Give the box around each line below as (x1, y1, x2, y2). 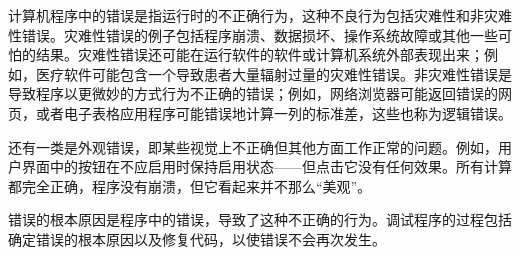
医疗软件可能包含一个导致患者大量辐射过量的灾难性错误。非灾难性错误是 (35, 63, 512, 84)
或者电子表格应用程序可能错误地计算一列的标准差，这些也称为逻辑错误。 (35, 102, 512, 123)
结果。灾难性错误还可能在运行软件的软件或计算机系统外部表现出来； (35, 44, 484, 65)
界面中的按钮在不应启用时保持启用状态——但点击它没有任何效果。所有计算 (21, 156, 512, 177)
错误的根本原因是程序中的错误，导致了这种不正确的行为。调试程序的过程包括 (8, 209, 512, 230)
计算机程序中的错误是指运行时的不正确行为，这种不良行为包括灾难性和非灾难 (8, 5, 512, 25)
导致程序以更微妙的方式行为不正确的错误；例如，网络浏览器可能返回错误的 (8, 83, 498, 104)
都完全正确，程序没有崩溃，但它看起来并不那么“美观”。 (8, 175, 372, 196)
